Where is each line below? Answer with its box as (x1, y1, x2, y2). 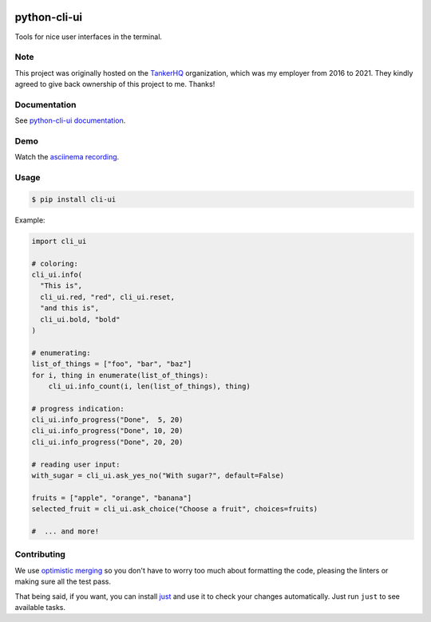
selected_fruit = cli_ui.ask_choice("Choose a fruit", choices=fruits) (31, 505, 318, 514)
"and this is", (40, 304, 100, 313)
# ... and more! (31, 527, 100, 536)
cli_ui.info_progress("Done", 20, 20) (31, 437, 184, 447)
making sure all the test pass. (14, 577, 112, 586)
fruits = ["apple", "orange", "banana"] (31, 493, 192, 502)
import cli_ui (31, 236, 87, 246)
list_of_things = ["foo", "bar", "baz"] (31, 360, 192, 368)
